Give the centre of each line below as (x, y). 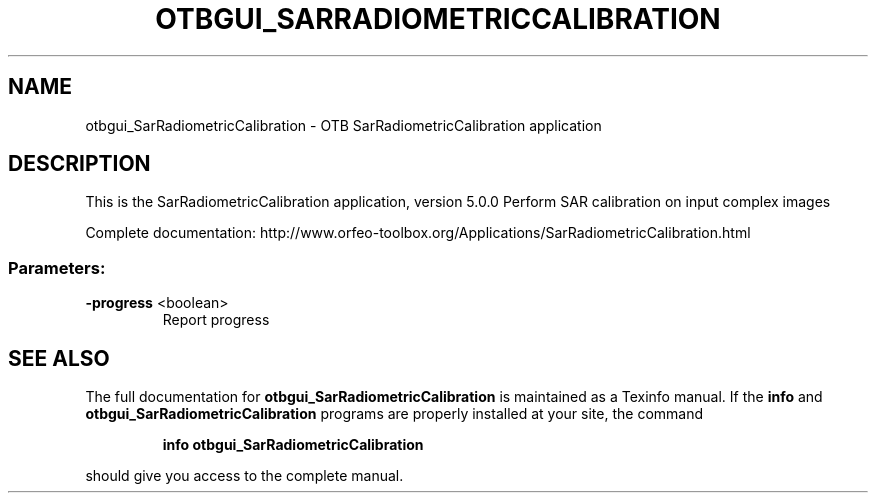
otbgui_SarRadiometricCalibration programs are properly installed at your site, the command (394, 414)
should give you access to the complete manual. (244, 476)
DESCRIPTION (79, 164)
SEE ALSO (59, 358)
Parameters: (57, 267)
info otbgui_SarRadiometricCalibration (293, 445)
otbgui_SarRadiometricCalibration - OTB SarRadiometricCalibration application (343, 125)
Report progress (216, 320)
